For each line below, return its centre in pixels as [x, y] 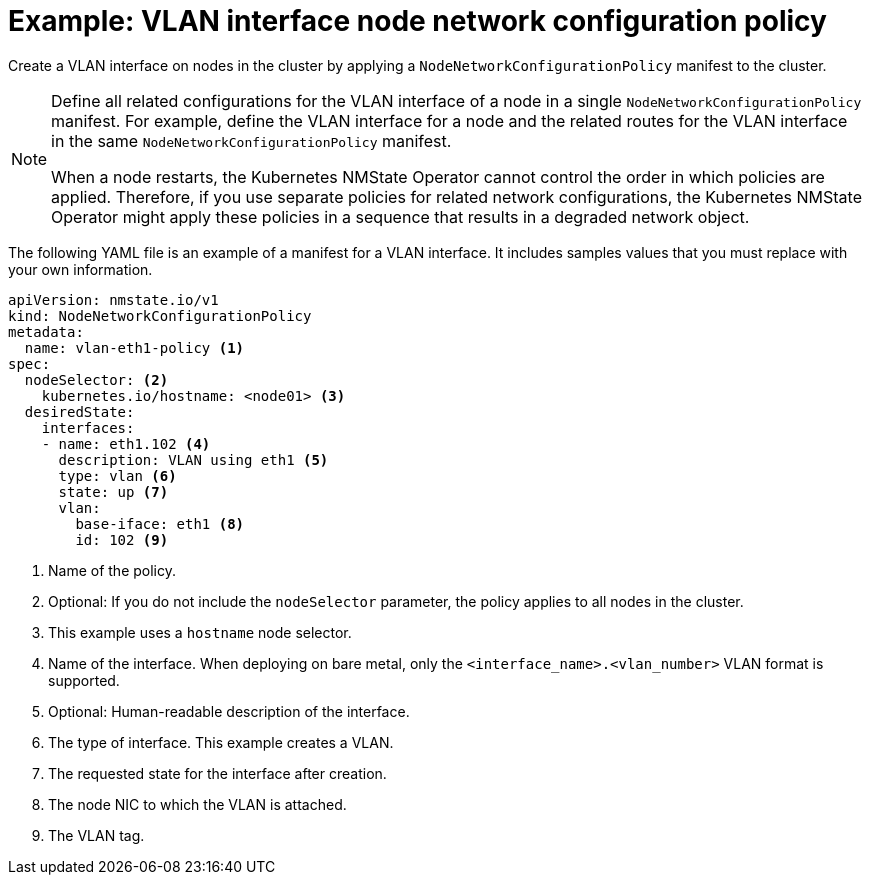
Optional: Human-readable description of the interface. [229, 711]
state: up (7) [113, 491]
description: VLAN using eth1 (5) [193, 459]
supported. [84, 680]
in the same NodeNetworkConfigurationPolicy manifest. [251, 140]
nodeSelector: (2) [96, 379]
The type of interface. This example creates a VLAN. [221, 742]
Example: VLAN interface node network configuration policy [417, 21]
